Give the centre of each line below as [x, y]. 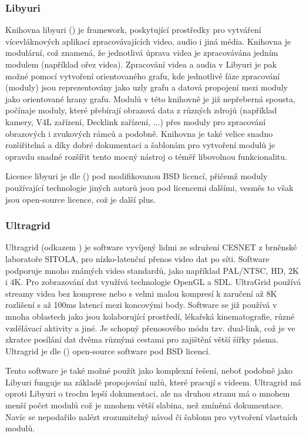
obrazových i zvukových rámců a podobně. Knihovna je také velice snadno [139, 133]
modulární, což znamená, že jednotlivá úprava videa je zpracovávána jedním [142, 53]
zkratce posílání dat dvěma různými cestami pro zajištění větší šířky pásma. [142, 339]
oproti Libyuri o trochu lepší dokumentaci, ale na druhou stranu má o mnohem [148, 393]
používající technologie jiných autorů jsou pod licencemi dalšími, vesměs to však [149, 187]
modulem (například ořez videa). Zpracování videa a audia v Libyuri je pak [141, 64]
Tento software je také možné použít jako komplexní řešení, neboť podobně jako [149, 370]
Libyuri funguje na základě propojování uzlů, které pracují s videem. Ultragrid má [153, 382]
